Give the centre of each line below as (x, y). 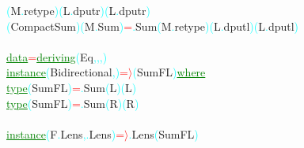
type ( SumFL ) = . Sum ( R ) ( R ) (73, 103)
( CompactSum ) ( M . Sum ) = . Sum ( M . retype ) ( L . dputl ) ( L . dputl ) (153, 26)
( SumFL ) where (169, 72)
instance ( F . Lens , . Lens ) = (66, 133)
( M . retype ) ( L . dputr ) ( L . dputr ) (78, 10)
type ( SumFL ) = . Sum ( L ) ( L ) (72, 87)
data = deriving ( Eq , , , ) (57, 56)
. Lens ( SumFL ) (163, 133)
